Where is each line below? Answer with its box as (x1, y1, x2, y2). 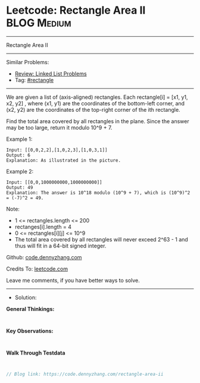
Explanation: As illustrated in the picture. (6, 157, 121, 164)
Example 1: (6, 135, 33, 143)
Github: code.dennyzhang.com (6, 253, 82, 260)
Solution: (14, 294, 37, 301)
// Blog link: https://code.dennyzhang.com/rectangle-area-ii (6, 371, 164, 377)
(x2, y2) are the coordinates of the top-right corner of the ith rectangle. (6, 106, 180, 113)
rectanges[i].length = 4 (14, 223, 72, 230)
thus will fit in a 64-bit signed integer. (14, 242, 107, 249)
